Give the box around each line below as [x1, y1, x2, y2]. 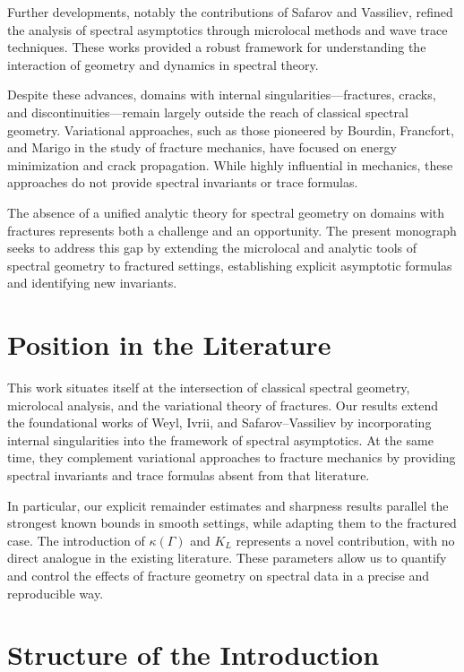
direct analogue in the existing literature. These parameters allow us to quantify [7, 548, 447, 567]
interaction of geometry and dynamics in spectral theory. [7, 55, 319, 73]
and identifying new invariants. [7, 273, 177, 292]
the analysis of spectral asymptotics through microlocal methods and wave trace [7, 20, 448, 39]
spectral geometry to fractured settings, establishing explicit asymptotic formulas [7, 255, 452, 274]
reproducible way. [7, 583, 104, 602]
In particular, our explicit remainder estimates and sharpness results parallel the [7, 495, 449, 514]
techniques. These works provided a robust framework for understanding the [7, 38, 426, 56]
